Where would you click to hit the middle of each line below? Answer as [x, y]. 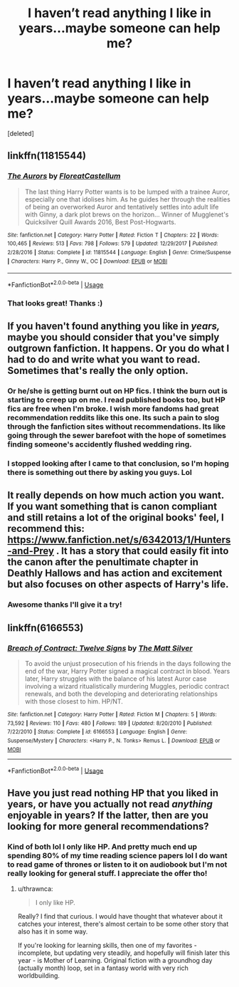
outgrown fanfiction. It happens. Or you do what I [118, 349]
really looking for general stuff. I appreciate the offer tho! [107, 873]
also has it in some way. [53, 931]
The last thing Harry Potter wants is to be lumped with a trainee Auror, [127, 192]
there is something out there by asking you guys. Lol [100, 473]
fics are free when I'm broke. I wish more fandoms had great [113, 409]
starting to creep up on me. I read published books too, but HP [116, 400]
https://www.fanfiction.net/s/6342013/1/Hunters [119, 540]
